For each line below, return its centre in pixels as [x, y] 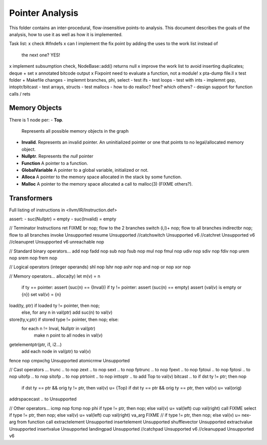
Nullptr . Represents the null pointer [57, 156]
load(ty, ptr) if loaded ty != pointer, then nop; [54, 305]
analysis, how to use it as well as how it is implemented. [66, 34]
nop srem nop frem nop [33, 258]
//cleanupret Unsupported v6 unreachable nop [57, 242]
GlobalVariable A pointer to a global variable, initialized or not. [85, 170]
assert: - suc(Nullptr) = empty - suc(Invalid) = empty [63, 219]
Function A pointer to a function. [55, 163]
